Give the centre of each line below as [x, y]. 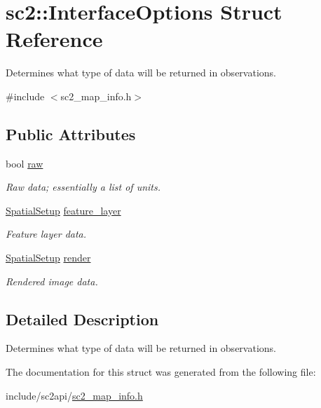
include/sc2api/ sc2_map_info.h [74, 395]
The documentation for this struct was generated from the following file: [161, 372]
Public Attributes [71, 134]
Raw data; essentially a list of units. [83, 187]
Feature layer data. [46, 234]
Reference [54, 39]
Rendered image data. [52, 281]
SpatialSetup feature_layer [63, 210]
